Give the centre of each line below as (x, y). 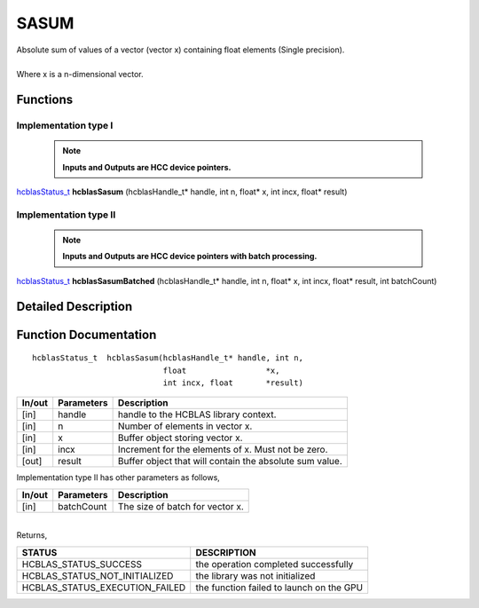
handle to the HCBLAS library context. (197, 415)
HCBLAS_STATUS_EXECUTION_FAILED (104, 588)
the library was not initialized (255, 575)
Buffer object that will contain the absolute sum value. (230, 462)
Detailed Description (75, 306)
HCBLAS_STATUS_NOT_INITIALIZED (98, 575)
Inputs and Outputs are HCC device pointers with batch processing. (190, 257)
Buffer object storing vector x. (180, 438)
